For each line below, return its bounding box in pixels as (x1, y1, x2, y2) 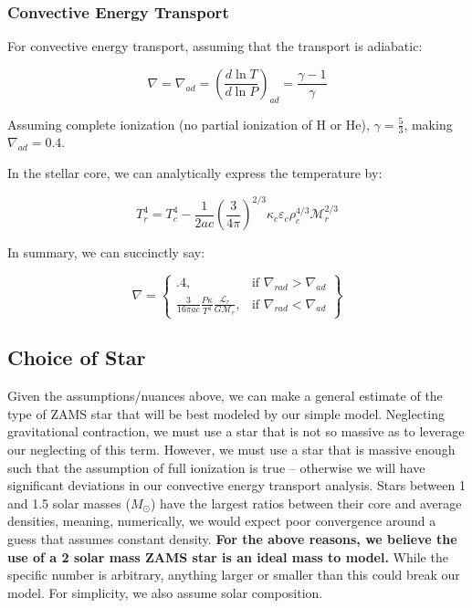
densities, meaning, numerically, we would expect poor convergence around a (7, 511, 436, 530)
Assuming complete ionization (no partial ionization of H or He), (7, 114, 370, 133)
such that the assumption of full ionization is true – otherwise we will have (7, 457, 425, 477)
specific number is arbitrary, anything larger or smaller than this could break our (7, 565, 460, 584)
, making (404, 114, 453, 133)
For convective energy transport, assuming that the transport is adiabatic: (7, 37, 423, 56)
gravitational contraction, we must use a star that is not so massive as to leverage (7, 422, 465, 441)
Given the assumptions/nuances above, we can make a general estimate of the (7, 386, 443, 405)
